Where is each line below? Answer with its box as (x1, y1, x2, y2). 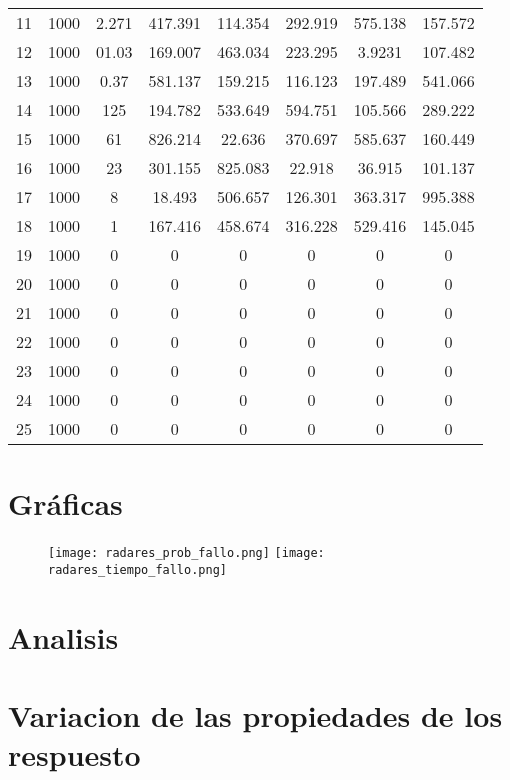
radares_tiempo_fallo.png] (48, 562, 227, 577)
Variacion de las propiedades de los (8, 695, 503, 735)
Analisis (8, 616, 119, 657)
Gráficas (8, 483, 123, 524)
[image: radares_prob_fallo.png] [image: (48, 546, 325, 561)
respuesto (8, 734, 141, 775)
